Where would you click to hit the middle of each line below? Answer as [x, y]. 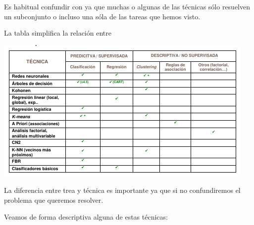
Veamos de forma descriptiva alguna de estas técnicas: [86, 216]
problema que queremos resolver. [54, 200]
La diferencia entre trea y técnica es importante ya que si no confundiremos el [122, 190]
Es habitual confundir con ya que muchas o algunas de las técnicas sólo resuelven [127, 6]
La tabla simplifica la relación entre [58, 33]
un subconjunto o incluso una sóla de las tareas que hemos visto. [102, 16]
